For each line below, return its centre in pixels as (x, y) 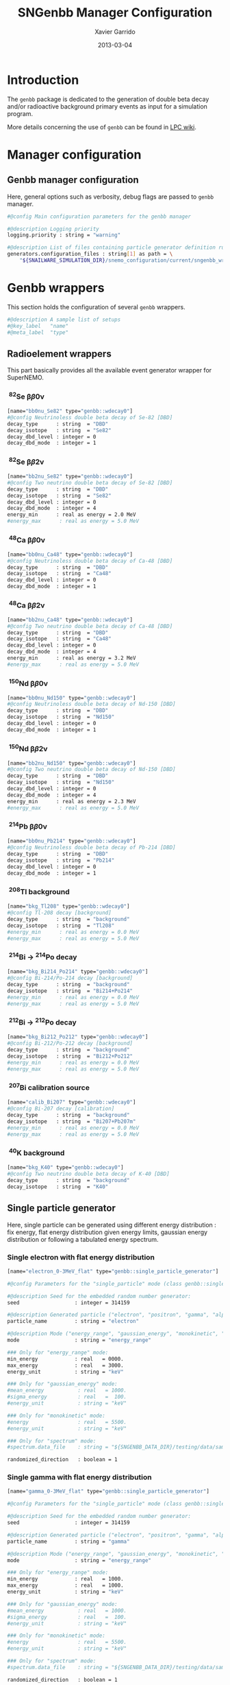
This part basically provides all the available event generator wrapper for (110, 370)
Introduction (43, 80)
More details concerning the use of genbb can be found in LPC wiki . (102, 127)
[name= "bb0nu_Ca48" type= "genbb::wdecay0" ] (70, 555)
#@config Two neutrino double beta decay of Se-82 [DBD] (90, 482)
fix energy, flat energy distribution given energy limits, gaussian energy (107, 1232)
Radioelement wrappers (59, 354)
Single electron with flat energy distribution (81, 1257)
